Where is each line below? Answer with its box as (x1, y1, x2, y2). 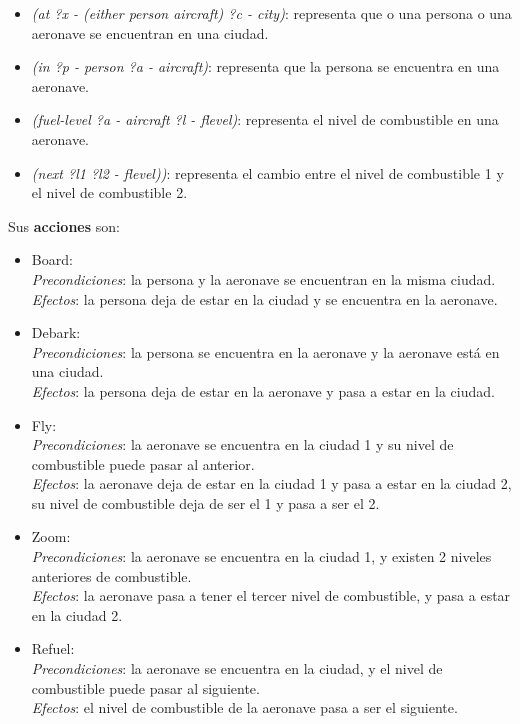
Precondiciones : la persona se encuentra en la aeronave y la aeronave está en (31, 341, 500, 362)
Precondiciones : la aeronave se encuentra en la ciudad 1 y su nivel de (31, 434, 454, 455)
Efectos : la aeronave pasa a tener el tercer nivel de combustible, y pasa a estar (31, 585, 511, 606)
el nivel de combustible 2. (31, 182, 188, 203)
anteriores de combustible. (31, 565, 192, 586)
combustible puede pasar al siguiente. (31, 677, 260, 698)
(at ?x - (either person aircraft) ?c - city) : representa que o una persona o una (31, 3, 512, 23)
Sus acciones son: (8, 215, 120, 236)
